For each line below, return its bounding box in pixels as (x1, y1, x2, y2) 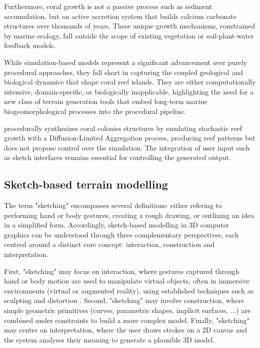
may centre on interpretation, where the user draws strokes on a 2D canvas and (4, 324, 247, 335)
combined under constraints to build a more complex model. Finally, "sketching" (4, 314, 249, 325)
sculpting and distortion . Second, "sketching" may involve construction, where (4, 295, 244, 305)
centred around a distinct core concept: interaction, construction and (4, 239, 215, 249)
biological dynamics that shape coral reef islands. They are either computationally (4, 76, 256, 87)
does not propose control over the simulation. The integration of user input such (4, 142, 250, 152)
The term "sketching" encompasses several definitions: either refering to (4, 200, 222, 210)
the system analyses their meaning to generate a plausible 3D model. (4, 334, 215, 344)
